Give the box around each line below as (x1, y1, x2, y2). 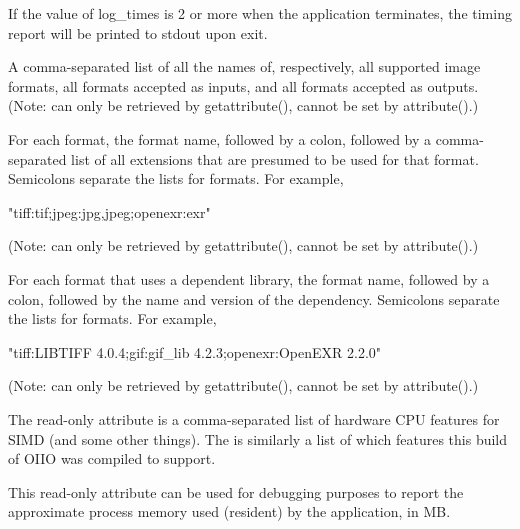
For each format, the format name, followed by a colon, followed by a (8, 128, 432, 149)
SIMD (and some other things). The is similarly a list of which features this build (8, 428, 508, 449)
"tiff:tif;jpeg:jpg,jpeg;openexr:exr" (8, 201, 211, 222)
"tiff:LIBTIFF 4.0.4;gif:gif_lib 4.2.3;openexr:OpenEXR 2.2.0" (8, 341, 382, 362)
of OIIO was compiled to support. (8, 448, 216, 469)
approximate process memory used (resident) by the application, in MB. (8, 501, 451, 522)
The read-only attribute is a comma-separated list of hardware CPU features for (8, 408, 500, 429)
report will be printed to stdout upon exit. (8, 22, 268, 43)
